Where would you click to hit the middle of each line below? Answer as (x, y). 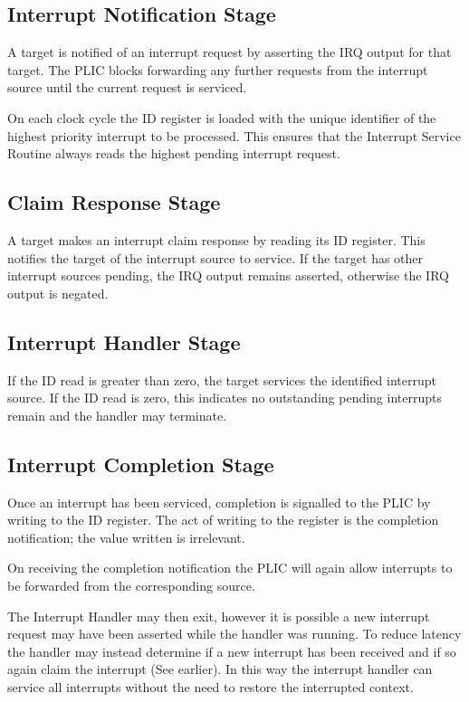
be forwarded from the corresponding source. (131, 585)
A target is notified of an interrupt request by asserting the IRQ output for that (230, 52)
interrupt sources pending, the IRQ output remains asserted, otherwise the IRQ (228, 275)
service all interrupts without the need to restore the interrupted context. (211, 686)
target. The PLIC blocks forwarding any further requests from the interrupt (218, 69)
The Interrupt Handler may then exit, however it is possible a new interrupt (219, 616)
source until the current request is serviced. (127, 87)
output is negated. (58, 293)
